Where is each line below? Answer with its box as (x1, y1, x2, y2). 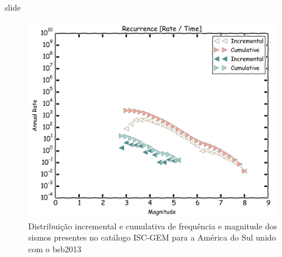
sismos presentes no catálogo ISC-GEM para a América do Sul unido (28, 231, 276, 243)
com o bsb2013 (28, 242, 82, 255)
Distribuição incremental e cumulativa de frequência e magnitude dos (28, 219, 277, 232)
